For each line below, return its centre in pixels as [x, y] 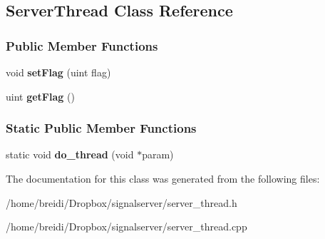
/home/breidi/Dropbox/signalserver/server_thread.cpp [127, 227]
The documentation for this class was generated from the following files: [163, 178]
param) [158, 154]
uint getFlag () [40, 96]
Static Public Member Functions [101, 128]
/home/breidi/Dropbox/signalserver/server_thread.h [122, 202]
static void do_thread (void [70, 154]
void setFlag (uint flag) [58, 72]
